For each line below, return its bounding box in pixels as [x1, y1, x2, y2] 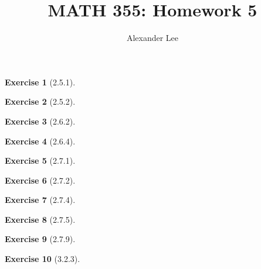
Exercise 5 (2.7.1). [5, 154, 76, 167]
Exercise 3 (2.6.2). [5, 115, 76, 127]
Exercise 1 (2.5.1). [5, 75, 76, 88]
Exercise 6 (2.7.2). [5, 174, 76, 186]
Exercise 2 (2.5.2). [5, 95, 76, 108]
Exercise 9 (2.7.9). [5, 233, 76, 245]
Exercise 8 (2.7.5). [5, 213, 76, 225]
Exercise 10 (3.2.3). [5, 253, 80, 265]
